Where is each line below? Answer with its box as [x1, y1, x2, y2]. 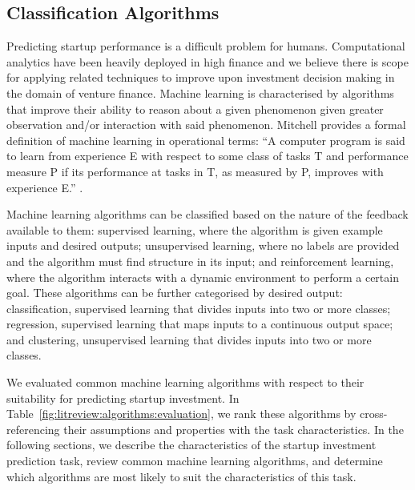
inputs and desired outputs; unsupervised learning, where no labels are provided [6, 237, 400, 254]
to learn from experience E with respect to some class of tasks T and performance [6, 147, 409, 164]
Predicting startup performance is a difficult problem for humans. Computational [6, 38, 405, 54]
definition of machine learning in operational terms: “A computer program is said [6, 131, 405, 148]
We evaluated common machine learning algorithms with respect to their [6, 374, 365, 391]
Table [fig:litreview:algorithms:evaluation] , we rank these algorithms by [6, 405, 357, 422]
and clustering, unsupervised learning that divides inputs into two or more [6, 331, 372, 347]
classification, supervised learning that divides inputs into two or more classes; [6, 299, 391, 316]
